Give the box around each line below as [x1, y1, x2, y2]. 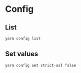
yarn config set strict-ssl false [5, 63, 77, 68]
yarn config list [5, 36, 41, 41]
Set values [5, 50, 39, 58]
